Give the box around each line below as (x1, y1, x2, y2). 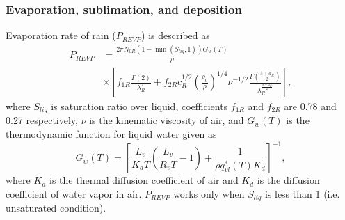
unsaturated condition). (6, 201, 106, 215)
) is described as (141, 28, 210, 42)
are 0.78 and (284, 99, 337, 113)
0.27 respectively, (6, 113, 78, 127)
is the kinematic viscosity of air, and (89, 113, 244, 127)
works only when (173, 186, 245, 201)
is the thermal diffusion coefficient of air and (49, 173, 239, 187)
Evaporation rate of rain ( (6, 28, 116, 42)
